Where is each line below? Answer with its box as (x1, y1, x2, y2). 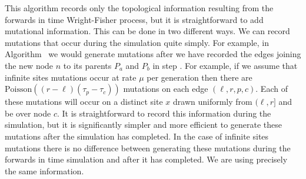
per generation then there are (147, 71, 252, 83)
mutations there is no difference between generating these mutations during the (5, 141, 291, 154)
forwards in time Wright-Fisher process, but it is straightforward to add (5, 13, 264, 25)
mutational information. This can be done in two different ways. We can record (5, 25, 290, 37)
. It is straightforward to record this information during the (56, 107, 271, 119)
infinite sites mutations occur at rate (5, 71, 137, 83)
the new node (5, 59, 54, 71)
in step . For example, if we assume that (152, 59, 298, 71)
